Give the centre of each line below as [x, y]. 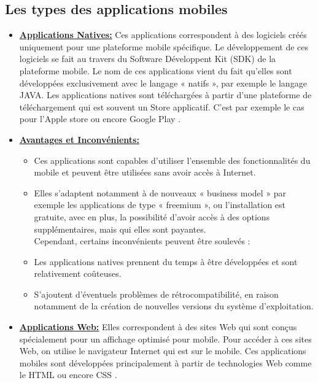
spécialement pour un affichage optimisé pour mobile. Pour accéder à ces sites [165, 339]
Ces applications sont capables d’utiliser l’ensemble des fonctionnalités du [172, 160]
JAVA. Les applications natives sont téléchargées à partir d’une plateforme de [165, 95]
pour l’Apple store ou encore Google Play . [100, 119]
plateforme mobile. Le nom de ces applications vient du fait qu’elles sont [156, 70]
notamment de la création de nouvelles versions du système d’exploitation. [174, 306]
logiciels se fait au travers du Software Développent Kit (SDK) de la [148, 59]
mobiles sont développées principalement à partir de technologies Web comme [165, 362]
